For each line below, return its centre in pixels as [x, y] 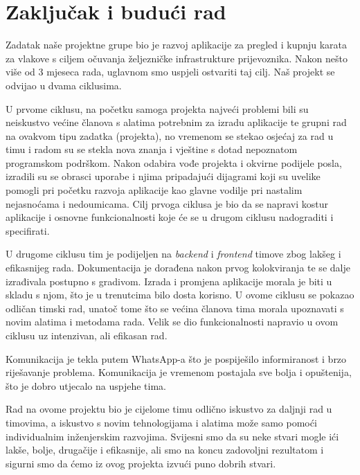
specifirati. [28, 230]
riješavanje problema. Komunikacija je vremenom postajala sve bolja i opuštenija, [179, 372]
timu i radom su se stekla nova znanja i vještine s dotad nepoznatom [152, 149]
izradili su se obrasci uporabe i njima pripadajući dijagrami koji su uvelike [163, 176]
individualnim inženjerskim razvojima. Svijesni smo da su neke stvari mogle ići [172, 436]
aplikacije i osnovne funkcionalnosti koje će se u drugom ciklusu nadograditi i [170, 217]
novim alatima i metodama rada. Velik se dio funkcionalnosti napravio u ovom [172, 322]
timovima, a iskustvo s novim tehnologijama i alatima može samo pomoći [161, 422]
